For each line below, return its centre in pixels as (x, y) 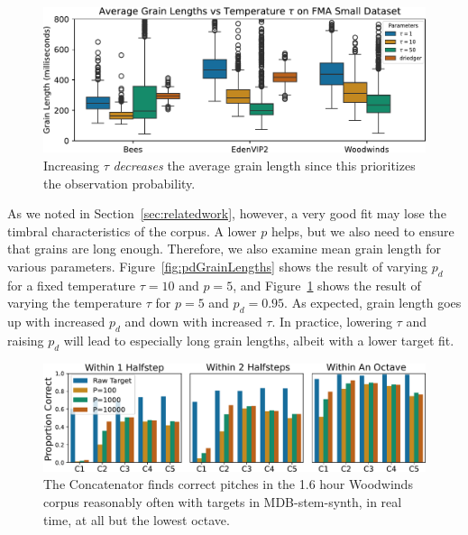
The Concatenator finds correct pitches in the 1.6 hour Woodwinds (228, 484)
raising (26, 340)
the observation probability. (119, 183)
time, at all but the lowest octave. (137, 519)
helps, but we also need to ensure (362, 231)
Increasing (71, 165)
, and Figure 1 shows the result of (327, 285)
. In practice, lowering (332, 322)
